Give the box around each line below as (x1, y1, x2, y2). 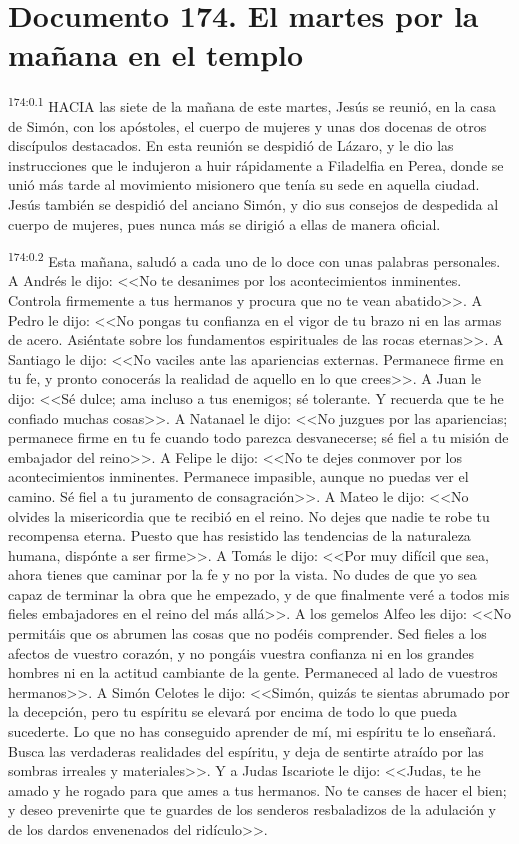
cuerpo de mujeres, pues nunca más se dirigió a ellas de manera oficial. (8, 213, 441, 234)
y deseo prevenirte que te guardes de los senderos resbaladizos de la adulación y (8, 799, 496, 820)
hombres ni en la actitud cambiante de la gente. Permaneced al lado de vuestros (8, 662, 498, 683)
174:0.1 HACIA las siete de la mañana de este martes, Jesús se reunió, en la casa (8, 93, 496, 116)
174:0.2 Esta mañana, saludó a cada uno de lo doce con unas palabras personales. (8, 248, 501, 271)
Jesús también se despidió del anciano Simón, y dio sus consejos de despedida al (8, 193, 499, 214)
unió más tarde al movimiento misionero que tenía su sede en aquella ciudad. (8, 174, 480, 195)
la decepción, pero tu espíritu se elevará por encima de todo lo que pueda (8, 701, 458, 722)
